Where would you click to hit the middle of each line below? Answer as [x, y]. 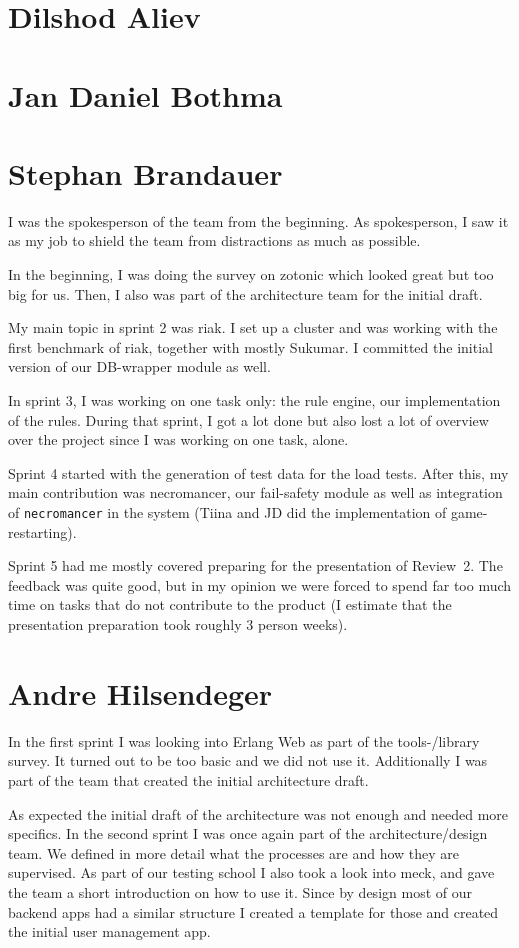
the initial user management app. [109, 931]
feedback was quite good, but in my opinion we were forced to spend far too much [260, 584]
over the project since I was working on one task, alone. [178, 439]
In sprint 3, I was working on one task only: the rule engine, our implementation [254, 400]
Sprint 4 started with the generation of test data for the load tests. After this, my [258, 472]
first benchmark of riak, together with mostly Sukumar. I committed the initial [250, 346]
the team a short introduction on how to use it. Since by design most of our [240, 891]
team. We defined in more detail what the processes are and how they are [234, 852]
